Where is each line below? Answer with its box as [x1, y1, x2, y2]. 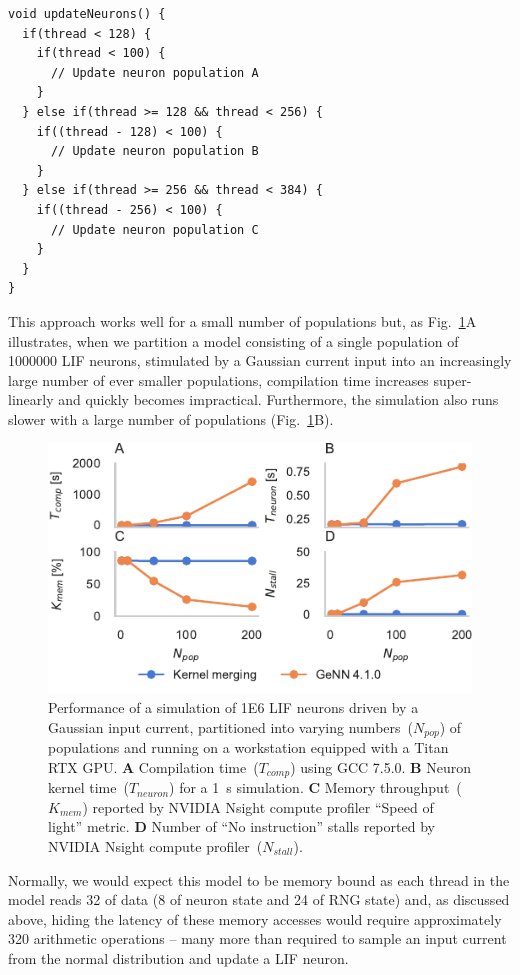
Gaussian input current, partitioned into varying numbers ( [48, 716, 413, 737]
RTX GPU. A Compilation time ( [48, 756, 259, 777]
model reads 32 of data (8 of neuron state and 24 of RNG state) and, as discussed [8, 889, 510, 910]
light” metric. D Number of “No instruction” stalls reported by [48, 816, 435, 837]
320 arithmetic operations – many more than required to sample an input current [8, 928, 507, 949]
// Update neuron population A [50, 65, 259, 80]
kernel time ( [48, 777, 129, 798]
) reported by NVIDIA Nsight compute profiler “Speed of [82, 796, 434, 817]
